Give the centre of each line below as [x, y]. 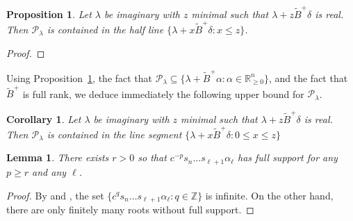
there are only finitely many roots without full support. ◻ [130, 209]
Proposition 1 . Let [49, 14]
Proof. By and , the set [55, 195]
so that [152, 157]
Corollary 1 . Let [44, 118]
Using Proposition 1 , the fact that [80, 77]
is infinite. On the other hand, [269, 195]
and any [49, 171]
